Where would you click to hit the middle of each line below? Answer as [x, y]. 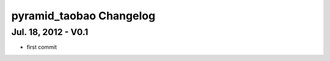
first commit [42, 47]
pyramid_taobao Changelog [83, 16]
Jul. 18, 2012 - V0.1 [50, 32]
